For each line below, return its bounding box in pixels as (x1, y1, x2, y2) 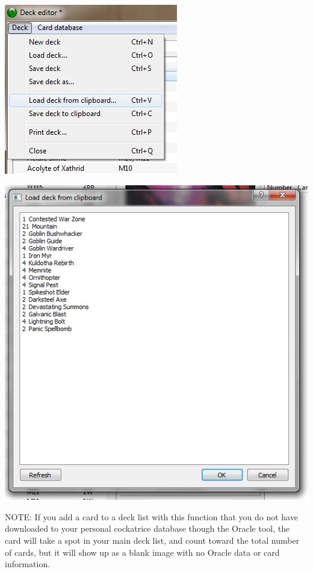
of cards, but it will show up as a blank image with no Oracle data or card (5, 546, 280, 558)
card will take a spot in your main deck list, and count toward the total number (5, 534, 300, 547)
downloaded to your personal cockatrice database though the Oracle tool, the (5, 522, 290, 535)
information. (5, 558, 51, 570)
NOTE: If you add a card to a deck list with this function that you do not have (5, 510, 298, 523)
